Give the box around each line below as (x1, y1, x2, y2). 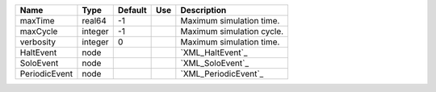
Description (180, 5, 227, 15)
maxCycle (19, 26, 58, 36)
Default (117, 5, 147, 15)
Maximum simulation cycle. (180, 26, 284, 36)
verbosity (19, 36, 57, 48)
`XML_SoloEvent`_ (180, 57, 249, 69)
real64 (82, 15, 107, 26)
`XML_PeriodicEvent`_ (180, 69, 264, 79)
